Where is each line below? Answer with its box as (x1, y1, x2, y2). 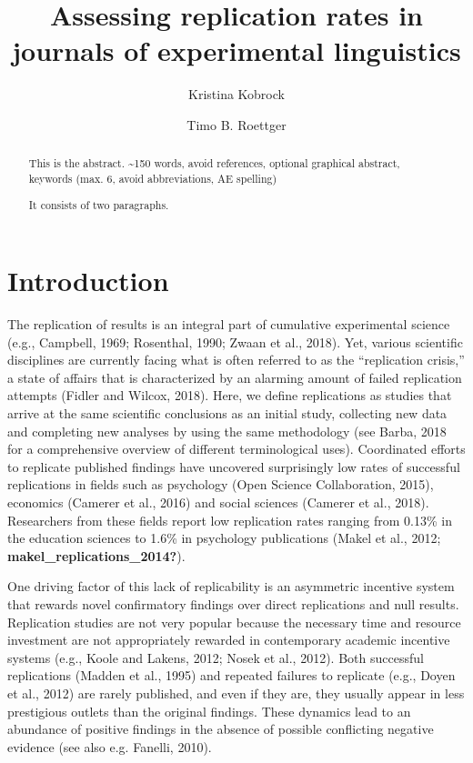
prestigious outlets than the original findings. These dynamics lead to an (7, 701, 411, 720)
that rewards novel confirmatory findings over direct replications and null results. (7, 595, 459, 613)
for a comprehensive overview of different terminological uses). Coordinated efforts (7, 439, 466, 458)
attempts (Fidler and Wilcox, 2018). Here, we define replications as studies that (7, 386, 452, 405)
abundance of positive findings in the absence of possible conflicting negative (7, 719, 434, 738)
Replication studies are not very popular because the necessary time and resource (7, 612, 461, 631)
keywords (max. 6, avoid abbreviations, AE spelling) (28, 170, 277, 186)
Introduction (7, 262, 169, 299)
